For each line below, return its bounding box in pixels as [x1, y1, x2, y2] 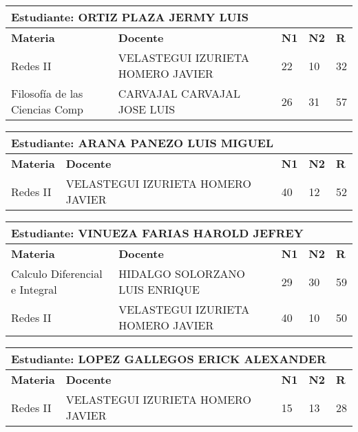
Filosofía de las [11, 85, 83, 101]
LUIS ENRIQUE [118, 281, 200, 297]
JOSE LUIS [118, 101, 176, 117]
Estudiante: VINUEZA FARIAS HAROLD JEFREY [11, 225, 304, 241]
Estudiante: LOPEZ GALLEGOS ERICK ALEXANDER [11, 351, 326, 367]
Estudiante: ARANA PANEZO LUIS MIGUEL [11, 135, 274, 151]
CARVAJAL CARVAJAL [118, 85, 241, 101]
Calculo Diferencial [11, 266, 103, 281]
